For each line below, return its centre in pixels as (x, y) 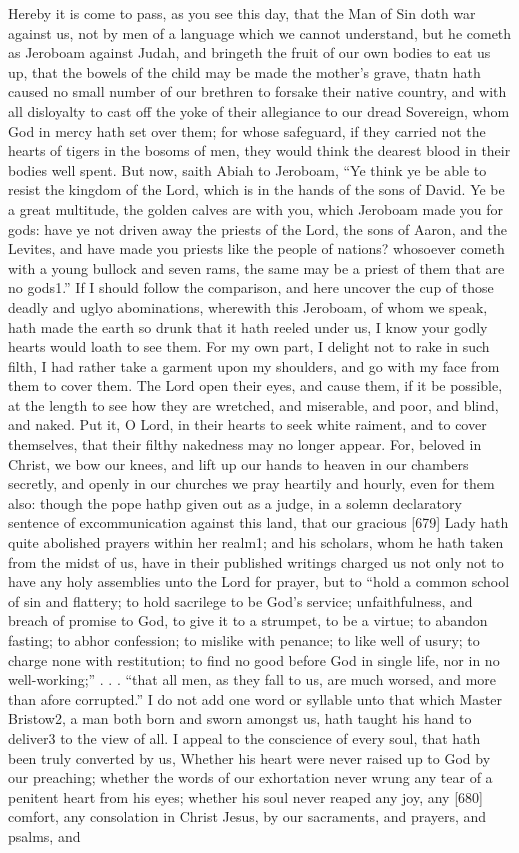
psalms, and (44, 835)
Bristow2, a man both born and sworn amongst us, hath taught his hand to (240, 718)
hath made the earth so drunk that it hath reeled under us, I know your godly (248, 326)
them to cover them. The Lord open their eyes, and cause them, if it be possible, (255, 385)
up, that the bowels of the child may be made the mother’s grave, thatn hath (244, 71)
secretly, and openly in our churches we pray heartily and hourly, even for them (251, 483)
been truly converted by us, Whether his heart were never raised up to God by (249, 757)
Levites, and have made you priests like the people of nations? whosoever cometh (256, 248)
